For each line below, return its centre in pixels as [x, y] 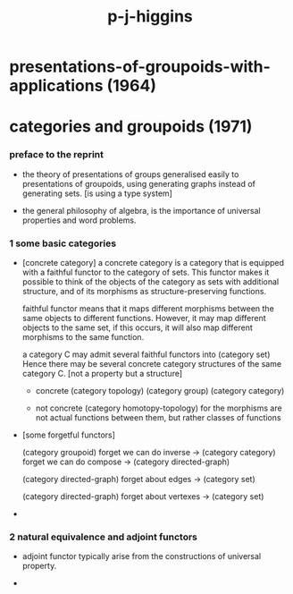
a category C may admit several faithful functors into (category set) [146, 354]
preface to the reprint [57, 155]
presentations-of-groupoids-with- [140, 67]
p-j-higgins [150, 17]
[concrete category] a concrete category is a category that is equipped [153, 262]
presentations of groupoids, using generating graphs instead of [139, 183]
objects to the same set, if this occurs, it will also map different [137, 327]
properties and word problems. [79, 220]
